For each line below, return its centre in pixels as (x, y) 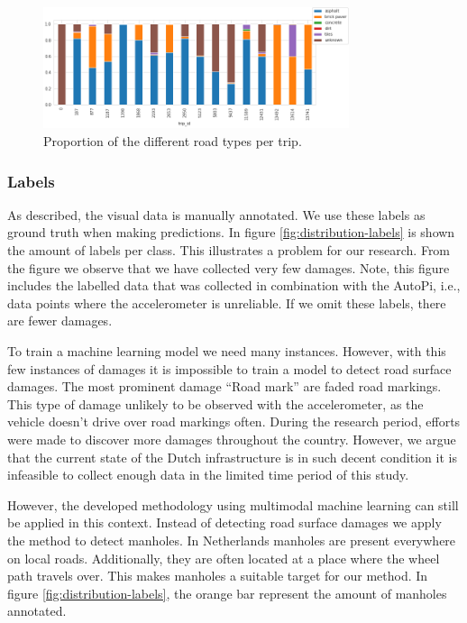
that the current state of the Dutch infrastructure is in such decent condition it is (232, 457)
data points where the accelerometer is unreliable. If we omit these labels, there (227, 302)
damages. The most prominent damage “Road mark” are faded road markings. (224, 386)
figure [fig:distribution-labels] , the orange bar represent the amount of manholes (227, 593)
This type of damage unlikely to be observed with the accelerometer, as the (215, 403)
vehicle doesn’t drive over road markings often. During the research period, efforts (234, 421)
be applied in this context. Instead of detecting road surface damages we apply (224, 522)
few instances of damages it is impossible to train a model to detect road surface (229, 368)
